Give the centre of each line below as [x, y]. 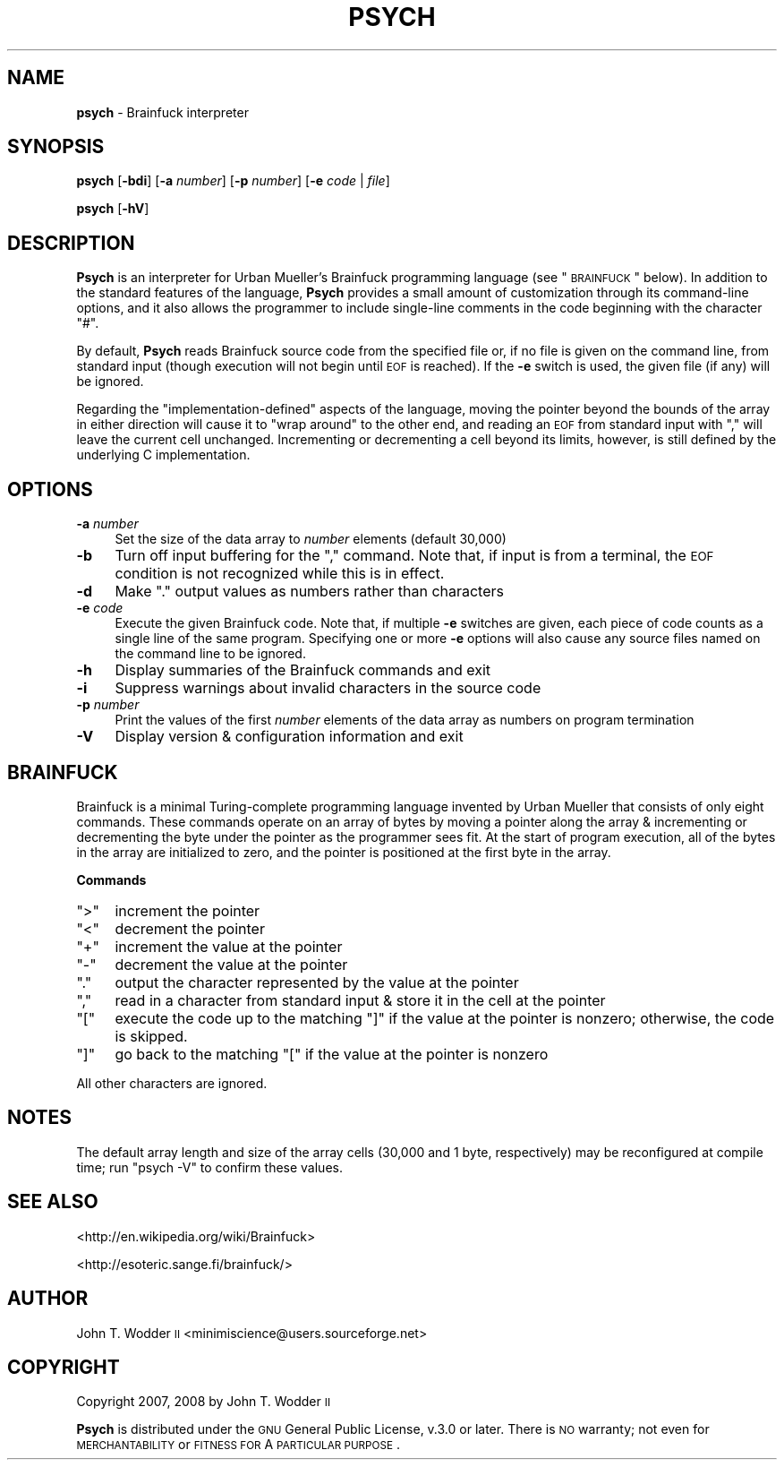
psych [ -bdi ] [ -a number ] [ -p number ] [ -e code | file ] [233, 181]
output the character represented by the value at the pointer [317, 982]
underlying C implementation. [163, 455]
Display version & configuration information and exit [289, 737]
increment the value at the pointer [229, 946]
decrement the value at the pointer [231, 964]
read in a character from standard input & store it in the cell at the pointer [360, 1000]
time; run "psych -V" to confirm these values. [209, 1167]
